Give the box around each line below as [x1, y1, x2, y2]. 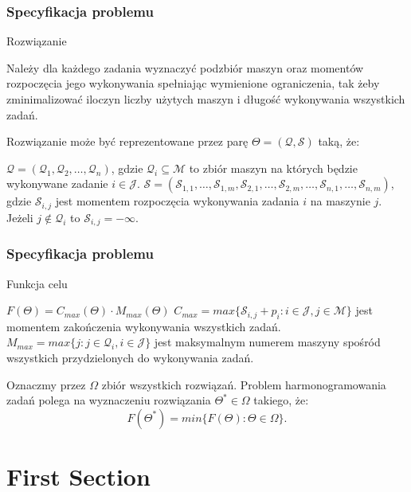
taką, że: [318, 133, 360, 150]
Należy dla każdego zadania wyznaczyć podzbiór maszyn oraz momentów [6, 59, 364, 76]
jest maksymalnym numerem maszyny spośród [154, 334, 381, 350]
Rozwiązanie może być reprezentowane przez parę [6, 133, 249, 150]
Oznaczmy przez [6, 376, 86, 392]
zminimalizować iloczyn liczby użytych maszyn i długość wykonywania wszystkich [6, 91, 405, 107]
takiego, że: [253, 392, 309, 408]
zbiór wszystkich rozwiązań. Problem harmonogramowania [101, 376, 386, 392]
